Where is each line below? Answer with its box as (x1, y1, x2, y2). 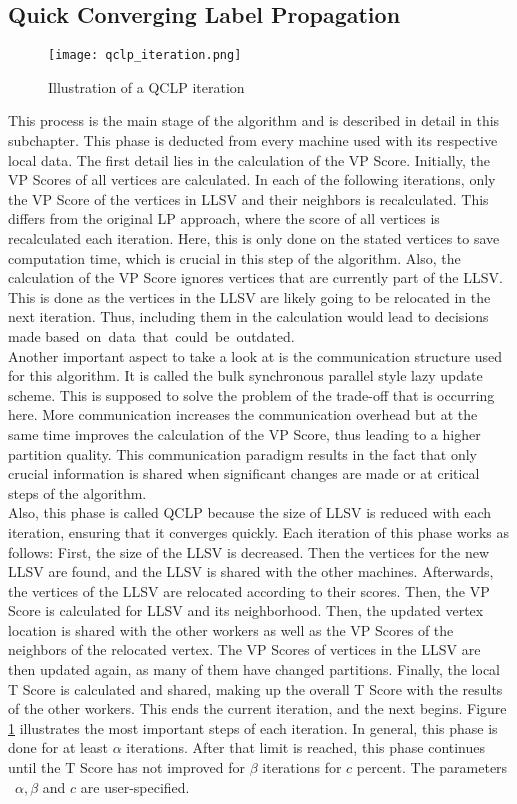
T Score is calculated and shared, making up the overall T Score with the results (8, 678, 503, 699)
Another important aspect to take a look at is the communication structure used (8, 345, 502, 366)
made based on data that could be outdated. (8, 325, 295, 346)
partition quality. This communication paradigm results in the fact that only (8, 443, 478, 464)
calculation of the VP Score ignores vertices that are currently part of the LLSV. (8, 267, 503, 288)
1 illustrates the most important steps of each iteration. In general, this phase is (8, 717, 498, 738)
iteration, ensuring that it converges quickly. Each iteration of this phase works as (8, 521, 509, 542)
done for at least (8, 737, 109, 758)
